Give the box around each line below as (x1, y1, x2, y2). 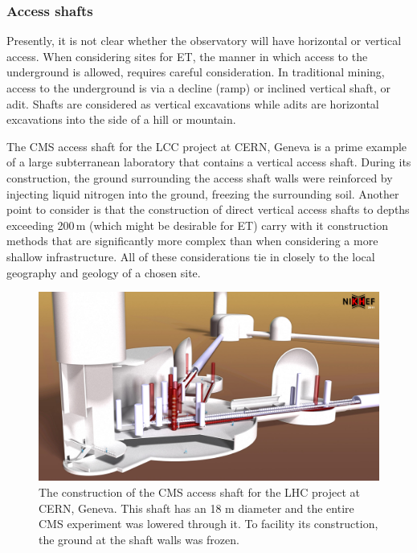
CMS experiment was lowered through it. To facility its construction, (39, 515, 378, 532)
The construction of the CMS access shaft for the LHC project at (39, 483, 360, 500)
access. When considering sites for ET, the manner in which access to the (6, 47, 368, 64)
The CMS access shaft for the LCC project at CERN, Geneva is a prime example (6, 137, 407, 154)
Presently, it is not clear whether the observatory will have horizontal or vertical (6, 32, 402, 49)
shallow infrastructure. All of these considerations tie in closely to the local (6, 248, 375, 264)
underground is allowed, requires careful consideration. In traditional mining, (6, 63, 385, 80)
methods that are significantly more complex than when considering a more (6, 232, 378, 249)
